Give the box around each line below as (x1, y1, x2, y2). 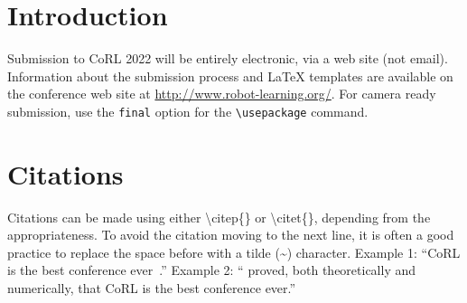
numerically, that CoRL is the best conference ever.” (7, 279, 296, 298)
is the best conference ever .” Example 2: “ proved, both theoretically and (7, 260, 416, 279)
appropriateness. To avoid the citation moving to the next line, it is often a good (7, 225, 454, 244)
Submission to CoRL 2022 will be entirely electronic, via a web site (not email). (7, 49, 448, 68)
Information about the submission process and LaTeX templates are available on (7, 66, 453, 85)
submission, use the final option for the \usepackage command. (7, 101, 369, 120)
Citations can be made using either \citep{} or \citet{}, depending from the (7, 207, 431, 226)
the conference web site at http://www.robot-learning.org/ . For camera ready (7, 84, 436, 103)
